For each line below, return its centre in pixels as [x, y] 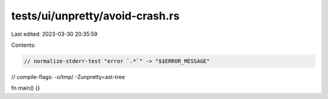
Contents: [23, 45]
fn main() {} [26, 88]
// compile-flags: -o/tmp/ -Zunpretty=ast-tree [68, 77]
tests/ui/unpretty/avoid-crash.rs [95, 16]
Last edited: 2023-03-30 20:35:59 [54, 34]
